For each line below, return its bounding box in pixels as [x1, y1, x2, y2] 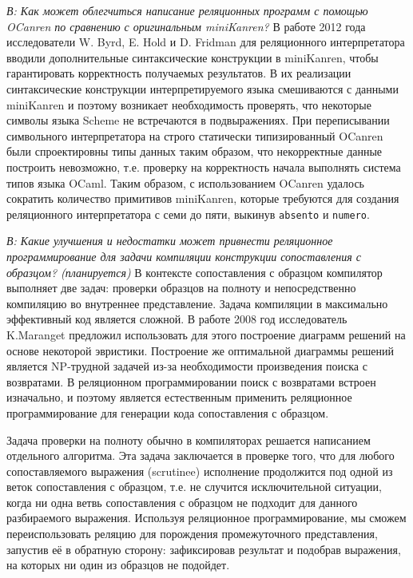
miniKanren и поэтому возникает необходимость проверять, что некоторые [6, 96, 371, 113]
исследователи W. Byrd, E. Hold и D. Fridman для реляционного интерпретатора [6, 34, 405, 50]
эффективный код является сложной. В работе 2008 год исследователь [6, 311, 347, 327]
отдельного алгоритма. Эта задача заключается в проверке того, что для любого [6, 447, 395, 464]
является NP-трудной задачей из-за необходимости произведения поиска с [6, 358, 367, 374]
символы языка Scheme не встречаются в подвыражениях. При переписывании [6, 112, 390, 129]
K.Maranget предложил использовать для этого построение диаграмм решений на [6, 326, 406, 342]
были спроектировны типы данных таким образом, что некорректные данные [6, 143, 383, 160]
